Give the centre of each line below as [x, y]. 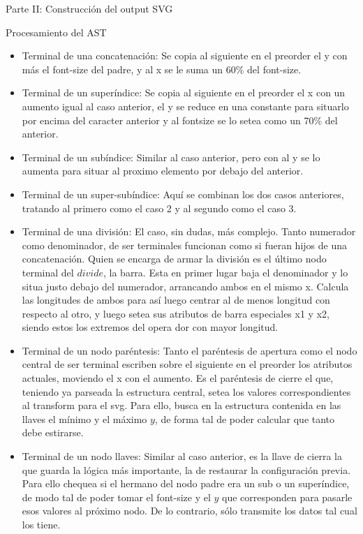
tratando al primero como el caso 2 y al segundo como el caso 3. [159, 208]
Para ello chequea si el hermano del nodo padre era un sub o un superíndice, [186, 483]
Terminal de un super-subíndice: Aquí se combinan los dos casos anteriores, [183, 194]
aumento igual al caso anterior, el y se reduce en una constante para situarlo [185, 106]
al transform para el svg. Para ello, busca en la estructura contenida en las [181, 405]
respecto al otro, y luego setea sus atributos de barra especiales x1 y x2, [176, 313]
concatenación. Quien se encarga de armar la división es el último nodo [174, 259]
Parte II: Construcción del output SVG [89, 8]
